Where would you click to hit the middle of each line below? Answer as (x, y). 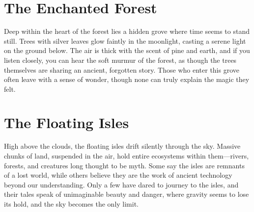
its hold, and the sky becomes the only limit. (71, 203)
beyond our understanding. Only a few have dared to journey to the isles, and (121, 184)
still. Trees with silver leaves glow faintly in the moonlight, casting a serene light (125, 40)
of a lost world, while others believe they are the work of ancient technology (118, 175)
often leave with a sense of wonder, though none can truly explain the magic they (127, 79)
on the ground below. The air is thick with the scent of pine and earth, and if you (127, 50)
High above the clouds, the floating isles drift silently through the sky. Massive (122, 146)
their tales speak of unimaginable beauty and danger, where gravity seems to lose (127, 194)
